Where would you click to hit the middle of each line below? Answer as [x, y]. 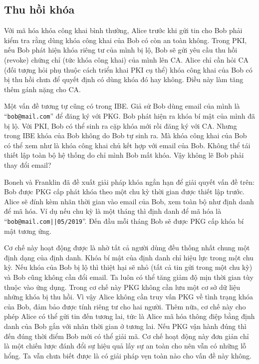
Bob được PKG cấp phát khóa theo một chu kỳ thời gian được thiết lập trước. [125, 192]
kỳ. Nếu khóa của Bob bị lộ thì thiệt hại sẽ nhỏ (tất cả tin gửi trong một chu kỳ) [128, 267]
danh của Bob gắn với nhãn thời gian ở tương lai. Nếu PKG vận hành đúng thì [125, 326]
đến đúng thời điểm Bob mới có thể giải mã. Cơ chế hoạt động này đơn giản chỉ [127, 336]
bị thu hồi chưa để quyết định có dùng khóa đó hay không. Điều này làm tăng [124, 79]
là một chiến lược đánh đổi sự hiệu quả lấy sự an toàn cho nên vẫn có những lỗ [125, 346]
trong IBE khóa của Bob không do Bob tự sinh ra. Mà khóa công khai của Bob [126, 135]
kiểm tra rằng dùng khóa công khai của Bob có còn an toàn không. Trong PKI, [126, 40]
